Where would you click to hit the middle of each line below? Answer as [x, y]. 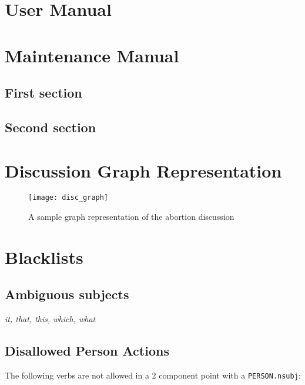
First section [43, 93]
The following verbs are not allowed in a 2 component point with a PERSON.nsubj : [153, 375]
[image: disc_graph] [68, 198]
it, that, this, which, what [50, 319]
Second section [51, 127]
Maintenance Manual [92, 55]
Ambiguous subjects [67, 294]
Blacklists [44, 257]
